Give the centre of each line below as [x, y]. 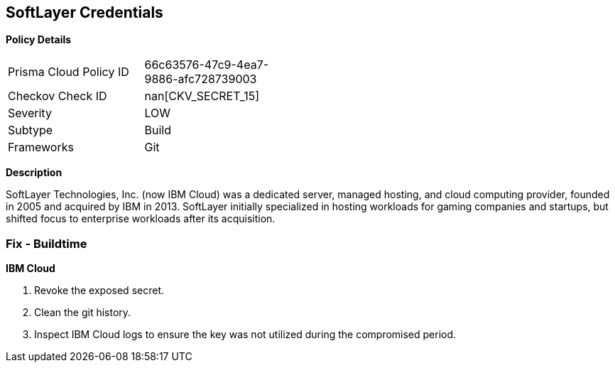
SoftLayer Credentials [85, 12]
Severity [30, 113]
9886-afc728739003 [201, 79]
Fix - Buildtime [47, 243]
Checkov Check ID [58, 96]
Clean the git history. [83, 313]
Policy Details [39, 40]
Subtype [31, 130]
